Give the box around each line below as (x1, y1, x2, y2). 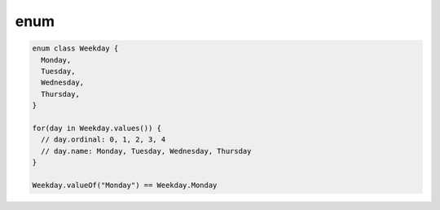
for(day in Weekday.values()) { (32, 123, 162, 133)
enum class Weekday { (32, 44, 119, 53)
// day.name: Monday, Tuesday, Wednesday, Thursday (41, 147, 252, 155)
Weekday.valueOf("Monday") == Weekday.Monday (32, 180, 218, 190)
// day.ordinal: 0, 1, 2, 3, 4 (41, 135, 166, 144)
